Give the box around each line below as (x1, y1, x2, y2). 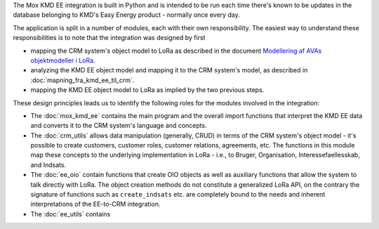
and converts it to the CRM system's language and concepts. (30, 122, 207, 130)
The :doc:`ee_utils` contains (30, 209, 111, 218)
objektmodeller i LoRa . (30, 56, 95, 65)
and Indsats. (30, 160, 67, 169)
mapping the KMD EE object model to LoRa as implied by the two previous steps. (30, 86, 265, 94)
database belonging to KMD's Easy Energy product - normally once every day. (13, 11, 240, 19)
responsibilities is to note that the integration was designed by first (13, 34, 206, 42)
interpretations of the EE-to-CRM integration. (30, 200, 161, 209)
